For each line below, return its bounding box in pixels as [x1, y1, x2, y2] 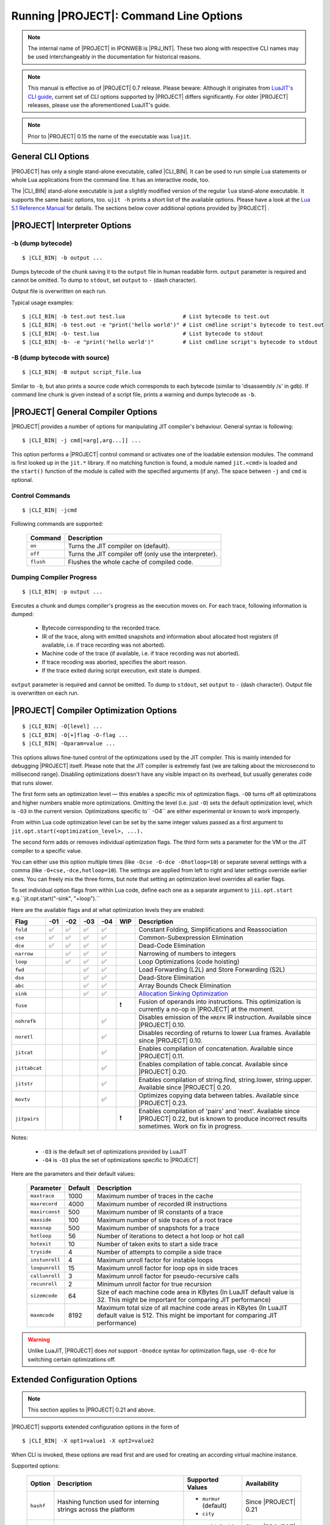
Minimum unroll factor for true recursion [96, 1280, 212, 1288]
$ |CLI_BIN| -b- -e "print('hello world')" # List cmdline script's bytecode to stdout [22, 339, 318, 346]
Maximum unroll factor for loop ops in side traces [96, 1263, 239, 1272]
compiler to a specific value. [11, 847, 82, 854]
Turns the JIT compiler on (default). [68, 542, 170, 550]
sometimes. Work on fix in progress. [138, 1122, 243, 1131]
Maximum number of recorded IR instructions [96, 1199, 228, 1208]
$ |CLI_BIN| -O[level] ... [22, 723, 103, 730]
